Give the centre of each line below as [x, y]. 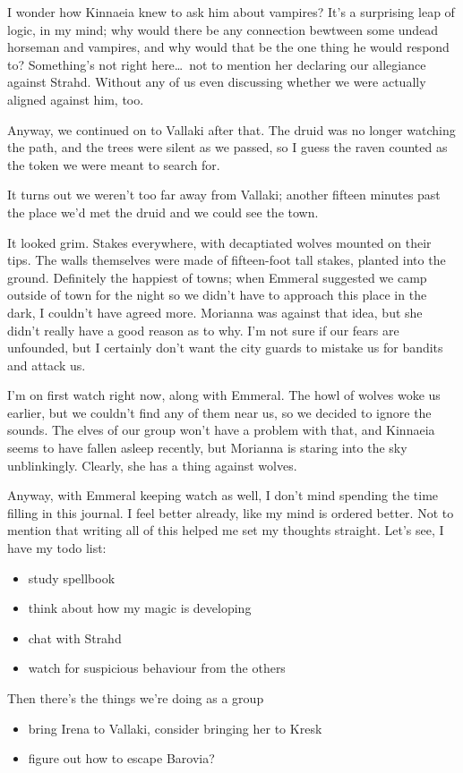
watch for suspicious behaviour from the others [157, 668]
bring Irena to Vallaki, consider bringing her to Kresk [175, 728]
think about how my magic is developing [140, 608]
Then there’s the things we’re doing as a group [136, 698]
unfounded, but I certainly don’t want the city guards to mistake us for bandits [225, 348]
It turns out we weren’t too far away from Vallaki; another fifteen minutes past [224, 195]
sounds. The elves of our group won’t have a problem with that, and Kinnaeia [221, 430]
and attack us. [47, 365]
